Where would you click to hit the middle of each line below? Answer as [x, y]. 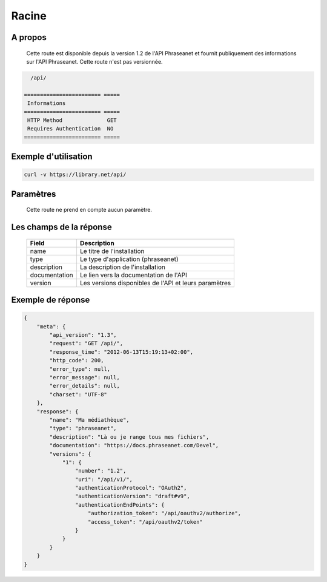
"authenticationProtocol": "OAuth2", [131, 488]
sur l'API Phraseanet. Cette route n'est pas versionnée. [94, 61]
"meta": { [51, 327]
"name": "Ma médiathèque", [89, 420]
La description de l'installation [123, 267]
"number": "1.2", [101, 471]
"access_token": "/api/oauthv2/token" [145, 522]
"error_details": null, [85, 386]
